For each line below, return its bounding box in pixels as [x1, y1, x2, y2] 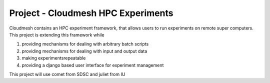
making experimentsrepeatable [21, 55, 86, 61]
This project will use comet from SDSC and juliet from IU [9, 71, 125, 77]
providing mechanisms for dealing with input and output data [21, 48, 147, 54]
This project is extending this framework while [9, 31, 104, 37]
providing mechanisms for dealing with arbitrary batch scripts [21, 41, 149, 47]
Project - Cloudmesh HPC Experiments [9, 7, 173, 18]
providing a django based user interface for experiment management [21, 62, 164, 68]
